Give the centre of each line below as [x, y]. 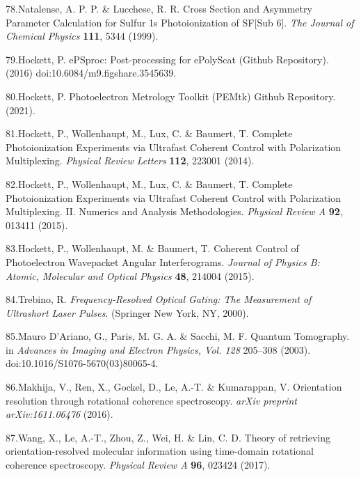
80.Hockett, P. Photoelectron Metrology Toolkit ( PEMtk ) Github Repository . [171, 96]
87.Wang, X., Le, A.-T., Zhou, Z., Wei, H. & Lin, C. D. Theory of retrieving [168, 437]
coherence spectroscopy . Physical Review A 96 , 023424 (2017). [138, 465]
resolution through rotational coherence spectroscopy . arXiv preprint [151, 400]
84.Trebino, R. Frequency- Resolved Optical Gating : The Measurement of [159, 299]
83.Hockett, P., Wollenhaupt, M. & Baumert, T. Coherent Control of [152, 248]
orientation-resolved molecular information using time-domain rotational [160, 451]
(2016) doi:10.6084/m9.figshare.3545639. [91, 73]
